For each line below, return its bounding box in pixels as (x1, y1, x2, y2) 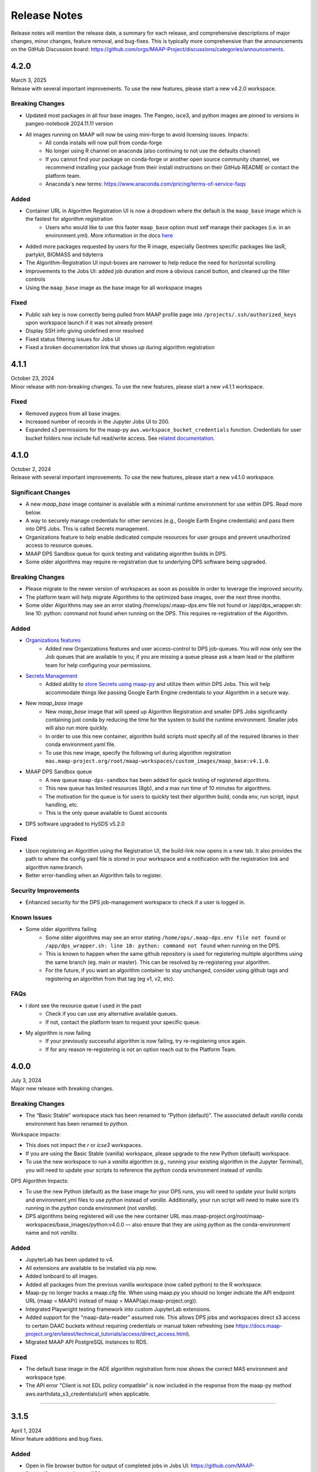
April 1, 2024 (11, 1427, 42, 1434)
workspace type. (25, 1374, 67, 1381)
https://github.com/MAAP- (190, 1462, 255, 1469)
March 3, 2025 (11, 77, 47, 84)
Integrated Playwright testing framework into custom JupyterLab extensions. (25, 1305, 211, 1312)
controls (25, 276, 46, 283)
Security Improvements (11, 886, 80, 894)
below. (25, 509, 42, 516)
